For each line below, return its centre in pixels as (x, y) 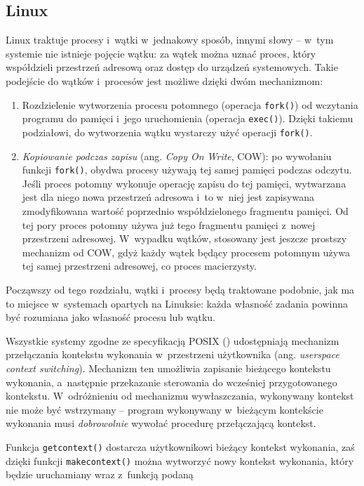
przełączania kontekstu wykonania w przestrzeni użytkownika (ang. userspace (173, 354)
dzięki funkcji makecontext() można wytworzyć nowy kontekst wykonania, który (180, 460)
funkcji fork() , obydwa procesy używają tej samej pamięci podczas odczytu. (187, 170)
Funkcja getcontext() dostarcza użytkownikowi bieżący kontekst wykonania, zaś (180, 446)
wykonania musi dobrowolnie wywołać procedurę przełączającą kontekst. (161, 423)
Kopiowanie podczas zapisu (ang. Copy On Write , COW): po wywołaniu (177, 156)
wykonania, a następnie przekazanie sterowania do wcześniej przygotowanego (171, 382)
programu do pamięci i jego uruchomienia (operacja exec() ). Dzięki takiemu (188, 118)
